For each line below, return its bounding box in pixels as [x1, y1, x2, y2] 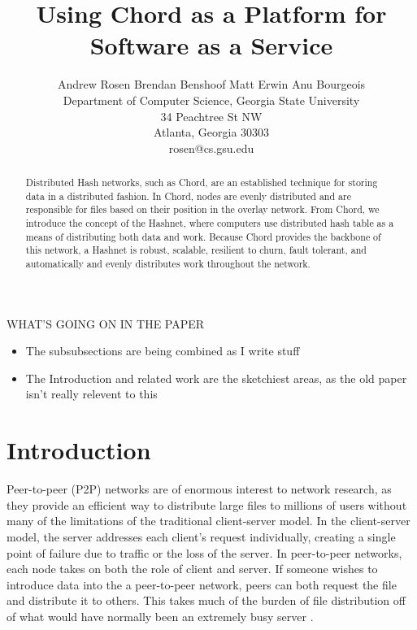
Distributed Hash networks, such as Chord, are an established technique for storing [25, 176, 378, 189]
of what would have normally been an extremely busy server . [7, 607, 314, 624]
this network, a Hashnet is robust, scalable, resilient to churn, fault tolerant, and [25, 243, 367, 257]
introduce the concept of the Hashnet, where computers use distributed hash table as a [25, 216, 394, 230]
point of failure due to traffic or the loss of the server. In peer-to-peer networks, [7, 544, 402, 561]
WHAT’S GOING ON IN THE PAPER [7, 315, 205, 332]
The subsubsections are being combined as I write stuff [25, 342, 300, 359]
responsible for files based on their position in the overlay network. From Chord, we [25, 202, 380, 216]
